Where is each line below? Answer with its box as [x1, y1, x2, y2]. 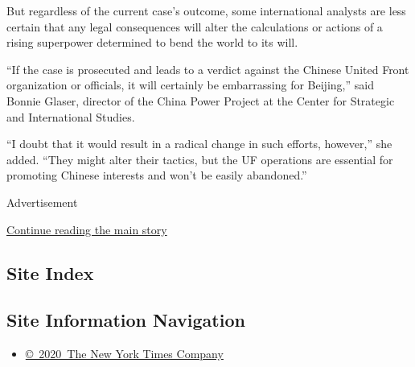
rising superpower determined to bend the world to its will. [6, 34, 298, 51]
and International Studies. [6, 108, 135, 125]
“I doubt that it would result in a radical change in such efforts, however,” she [6, 135, 392, 152]
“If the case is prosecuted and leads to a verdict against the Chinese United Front [6, 60, 409, 77]
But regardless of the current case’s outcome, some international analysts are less [6, 2, 406, 19]
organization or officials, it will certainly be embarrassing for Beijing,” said [6, 76, 374, 93]
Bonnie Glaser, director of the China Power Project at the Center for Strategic [6, 92, 395, 109]
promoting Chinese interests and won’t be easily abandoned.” [6, 167, 307, 183]
